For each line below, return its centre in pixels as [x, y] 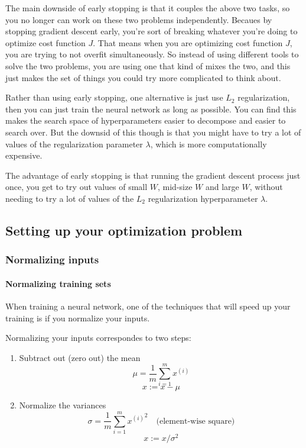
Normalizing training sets [58, 283]
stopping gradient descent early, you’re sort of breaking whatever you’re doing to [152, 31]
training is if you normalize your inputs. [78, 318]
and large [222, 187]
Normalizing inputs [52, 260]
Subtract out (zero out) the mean [80, 357]
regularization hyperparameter [203, 198]
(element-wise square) [196, 421]
